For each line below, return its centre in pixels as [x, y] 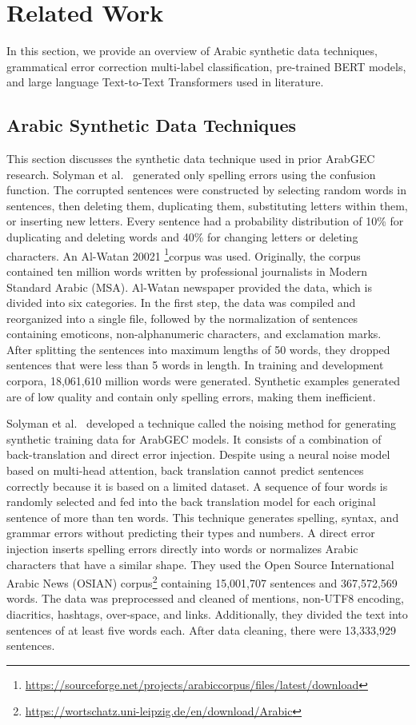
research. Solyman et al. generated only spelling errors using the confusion [191, 174]
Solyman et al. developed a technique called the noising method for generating [202, 423]
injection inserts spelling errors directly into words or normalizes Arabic [182, 549]
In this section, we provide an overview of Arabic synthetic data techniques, [192, 51]
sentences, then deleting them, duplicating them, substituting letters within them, [207, 205]
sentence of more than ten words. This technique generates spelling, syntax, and [203, 517]
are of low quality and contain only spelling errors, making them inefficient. [191, 396]
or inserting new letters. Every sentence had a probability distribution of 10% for [205, 221]
